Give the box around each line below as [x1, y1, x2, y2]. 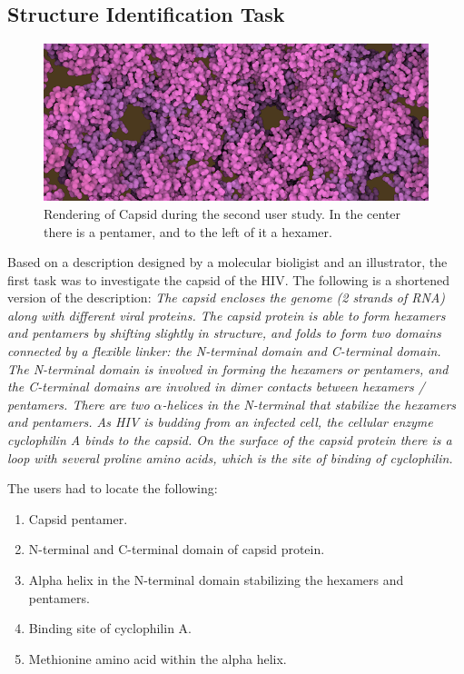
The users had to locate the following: [7, 479, 218, 498]
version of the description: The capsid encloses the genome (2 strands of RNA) [7, 288, 446, 307]
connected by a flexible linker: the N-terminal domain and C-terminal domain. [7, 342, 441, 361]
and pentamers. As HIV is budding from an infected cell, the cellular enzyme [7, 412, 433, 431]
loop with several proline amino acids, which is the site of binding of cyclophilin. [7, 448, 453, 467]
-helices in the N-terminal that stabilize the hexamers [162, 394, 457, 413]
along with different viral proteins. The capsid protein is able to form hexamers [7, 305, 446, 324]
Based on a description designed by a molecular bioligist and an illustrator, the [7, 253, 448, 272]
